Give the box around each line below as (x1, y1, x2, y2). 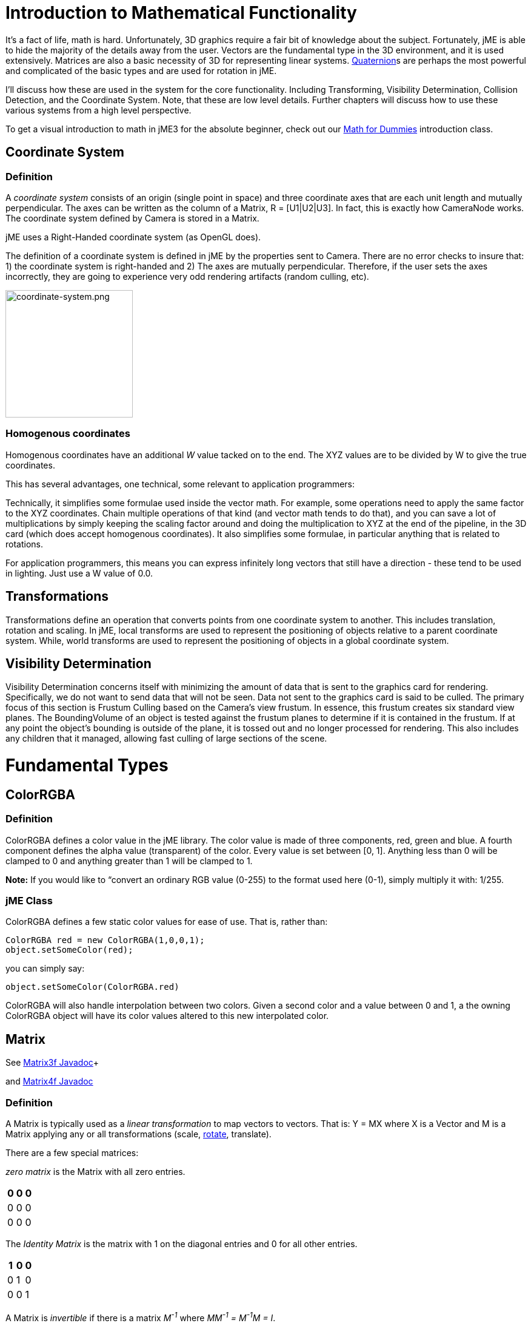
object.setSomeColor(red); (5, 945, 133, 955)
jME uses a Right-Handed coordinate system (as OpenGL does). (5, 231, 261, 242)
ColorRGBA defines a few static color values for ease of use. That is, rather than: (5, 916, 328, 927)
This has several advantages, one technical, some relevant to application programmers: (5, 478, 355, 489)
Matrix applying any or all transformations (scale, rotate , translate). (5, 1129, 272, 1140)
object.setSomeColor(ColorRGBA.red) (5, 982, 179, 992)
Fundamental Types (5, 755, 169, 776)
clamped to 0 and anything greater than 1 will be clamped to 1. (5, 855, 253, 866)
